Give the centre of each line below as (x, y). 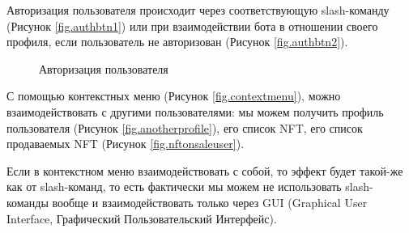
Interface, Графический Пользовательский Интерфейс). (142, 218)
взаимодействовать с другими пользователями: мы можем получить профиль (195, 111)
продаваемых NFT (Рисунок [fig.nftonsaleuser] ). (126, 144)
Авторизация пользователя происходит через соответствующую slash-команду (198, 10)
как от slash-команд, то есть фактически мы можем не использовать (174, 186)
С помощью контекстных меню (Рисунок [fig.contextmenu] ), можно (174, 96)
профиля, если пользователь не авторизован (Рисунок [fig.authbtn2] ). (177, 42)
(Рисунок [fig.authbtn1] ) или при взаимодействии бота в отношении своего (192, 25)
